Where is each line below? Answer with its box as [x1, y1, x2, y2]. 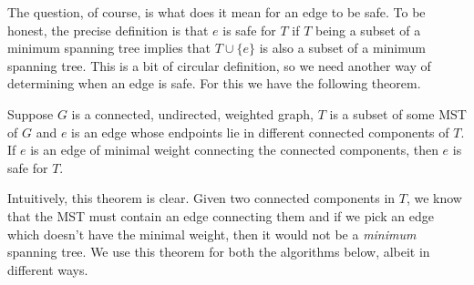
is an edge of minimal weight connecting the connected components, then [30, 140, 438, 159]
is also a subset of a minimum [259, 38, 426, 57]
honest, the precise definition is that [7, 20, 209, 39]
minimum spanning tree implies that [7, 38, 211, 57]
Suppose [7, 104, 54, 123]
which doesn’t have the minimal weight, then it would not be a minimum [7, 224, 417, 243]
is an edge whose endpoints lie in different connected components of [71, 122, 449, 141]
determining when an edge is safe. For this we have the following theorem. [7, 74, 421, 93]
